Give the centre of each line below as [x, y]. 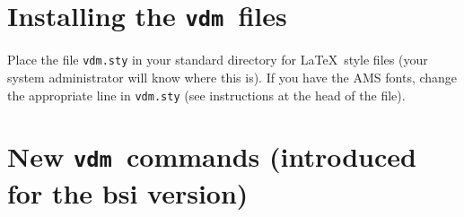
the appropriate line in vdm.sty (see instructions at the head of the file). [206, 95]
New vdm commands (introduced [212, 156]
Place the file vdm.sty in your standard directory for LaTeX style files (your [218, 60]
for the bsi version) [128, 192]
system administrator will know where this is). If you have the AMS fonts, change [232, 77]
